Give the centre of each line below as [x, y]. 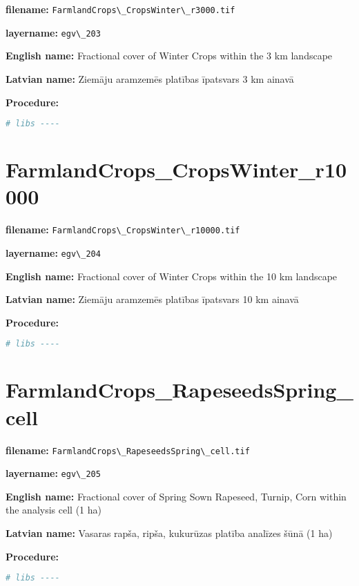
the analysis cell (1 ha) [54, 510]
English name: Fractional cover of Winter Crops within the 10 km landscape [172, 276]
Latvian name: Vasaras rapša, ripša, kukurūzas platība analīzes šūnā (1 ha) [169, 533]
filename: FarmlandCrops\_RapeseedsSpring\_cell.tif [128, 450]
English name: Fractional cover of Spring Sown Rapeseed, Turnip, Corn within [176, 496]
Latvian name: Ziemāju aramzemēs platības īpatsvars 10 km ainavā [152, 299]
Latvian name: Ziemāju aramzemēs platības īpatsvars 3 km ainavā [150, 78]
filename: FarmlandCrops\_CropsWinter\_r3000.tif [120, 9]
